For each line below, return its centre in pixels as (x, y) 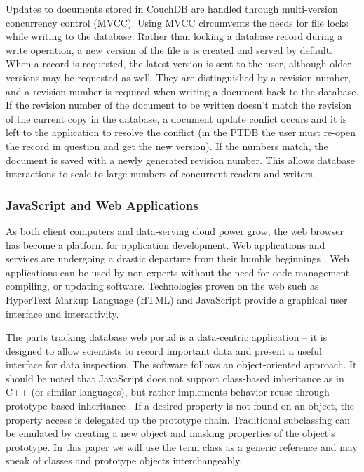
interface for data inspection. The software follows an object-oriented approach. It (181, 364)
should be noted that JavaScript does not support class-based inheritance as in (175, 378)
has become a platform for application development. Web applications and (166, 244)
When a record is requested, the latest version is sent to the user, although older (178, 63)
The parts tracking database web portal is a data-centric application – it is (167, 337)
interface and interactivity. (62, 313)
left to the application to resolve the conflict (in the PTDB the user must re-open (181, 132)
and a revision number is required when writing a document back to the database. (182, 91)
